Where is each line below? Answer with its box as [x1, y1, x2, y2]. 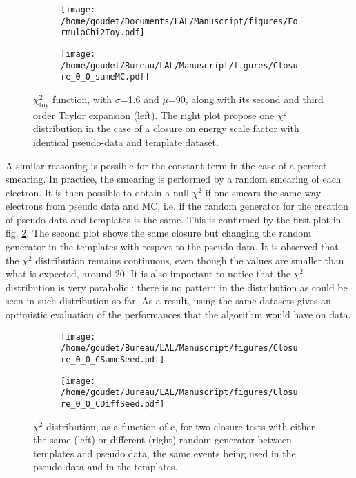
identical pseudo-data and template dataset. [33, 134, 219, 149]
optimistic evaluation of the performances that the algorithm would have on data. [6, 307, 351, 322]
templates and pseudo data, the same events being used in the [33, 445, 296, 460]
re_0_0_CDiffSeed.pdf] [61, 398, 165, 409]
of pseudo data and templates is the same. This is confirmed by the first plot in [6, 212, 342, 226]
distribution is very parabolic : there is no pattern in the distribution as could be [6, 279, 348, 294]
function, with [52, 91, 112, 106]
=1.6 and [120, 91, 159, 106]
